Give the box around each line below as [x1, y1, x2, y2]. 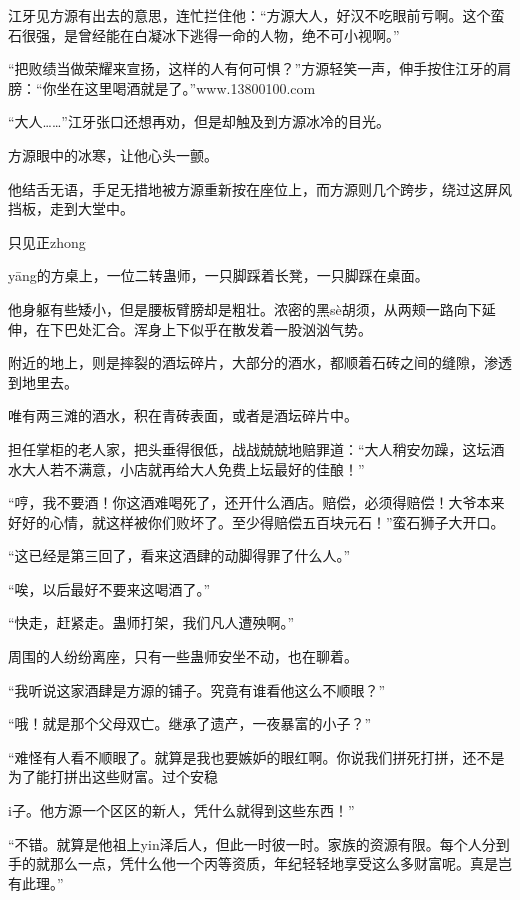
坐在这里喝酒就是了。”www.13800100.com [56, 77, 316, 98]
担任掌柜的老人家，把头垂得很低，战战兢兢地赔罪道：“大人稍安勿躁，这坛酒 [8, 438, 505, 459]
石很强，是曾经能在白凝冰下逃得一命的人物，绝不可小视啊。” [8, 24, 400, 45]
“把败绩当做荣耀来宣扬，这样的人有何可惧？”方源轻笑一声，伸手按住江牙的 [8, 58, 498, 79]
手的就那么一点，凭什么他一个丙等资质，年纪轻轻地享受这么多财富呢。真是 [8, 853, 498, 874]
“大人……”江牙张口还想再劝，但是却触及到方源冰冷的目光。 [8, 111, 390, 132]
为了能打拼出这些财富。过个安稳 [8, 766, 218, 787]
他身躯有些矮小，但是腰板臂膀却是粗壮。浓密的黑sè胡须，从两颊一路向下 [8, 298, 482, 319]
